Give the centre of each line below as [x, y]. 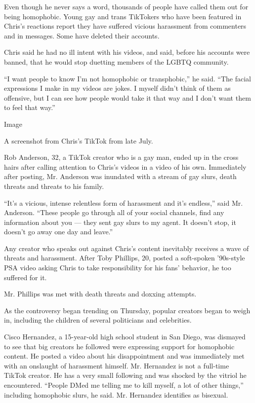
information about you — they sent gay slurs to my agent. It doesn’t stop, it [120, 222]
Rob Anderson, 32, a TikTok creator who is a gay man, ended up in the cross [121, 157]
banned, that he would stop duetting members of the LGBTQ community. [116, 61]
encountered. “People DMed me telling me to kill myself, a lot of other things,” [124, 385]
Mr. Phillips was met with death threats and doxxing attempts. [100, 294]
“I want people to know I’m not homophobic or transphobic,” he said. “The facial [127, 78]
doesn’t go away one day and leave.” [59, 232]
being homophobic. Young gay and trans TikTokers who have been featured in [123, 16]
